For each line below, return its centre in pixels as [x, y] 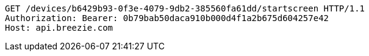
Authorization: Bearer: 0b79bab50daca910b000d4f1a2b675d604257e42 [167, 18]
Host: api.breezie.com [59, 28]
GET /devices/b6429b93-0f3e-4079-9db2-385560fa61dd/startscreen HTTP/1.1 [185, 8]
